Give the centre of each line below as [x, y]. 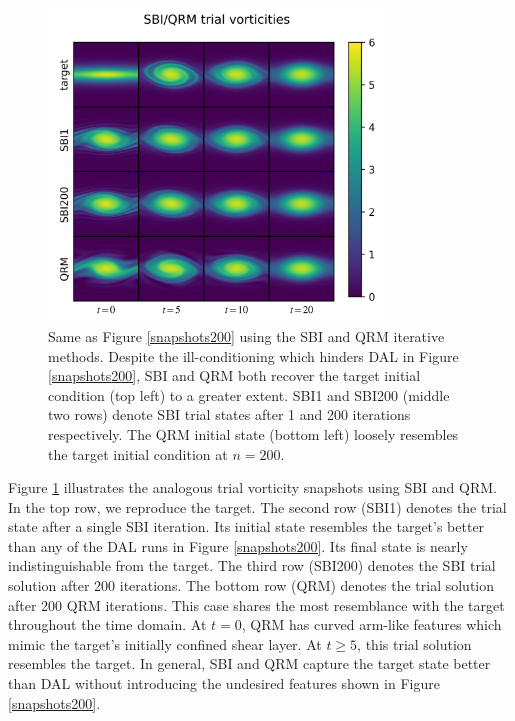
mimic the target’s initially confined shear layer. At [165, 643]
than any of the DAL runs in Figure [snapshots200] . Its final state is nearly [238, 545]
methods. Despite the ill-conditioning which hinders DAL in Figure [253, 355]
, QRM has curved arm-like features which [371, 624]
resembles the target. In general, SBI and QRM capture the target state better [249, 663]
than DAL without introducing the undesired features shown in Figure [224, 683]
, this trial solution [414, 643]
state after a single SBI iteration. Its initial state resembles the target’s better [246, 526]
